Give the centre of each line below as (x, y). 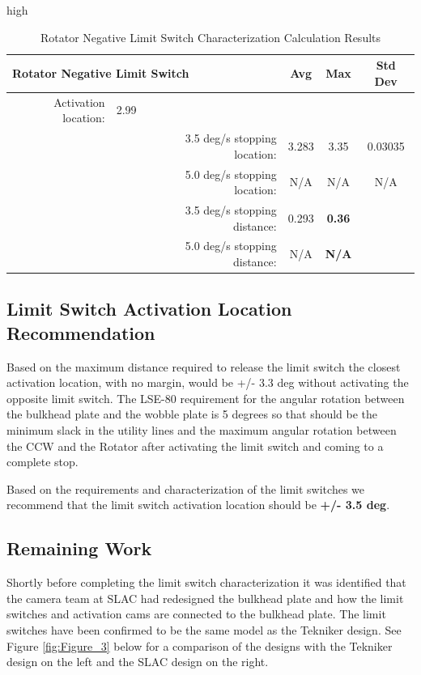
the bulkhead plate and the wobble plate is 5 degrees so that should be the (192, 414)
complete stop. (43, 462)
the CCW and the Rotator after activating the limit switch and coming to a (195, 446)
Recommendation (81, 332)
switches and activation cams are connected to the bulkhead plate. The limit (196, 614)
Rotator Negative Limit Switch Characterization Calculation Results (210, 37)
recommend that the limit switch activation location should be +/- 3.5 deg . (198, 505)
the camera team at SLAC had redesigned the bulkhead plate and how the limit (205, 598)
